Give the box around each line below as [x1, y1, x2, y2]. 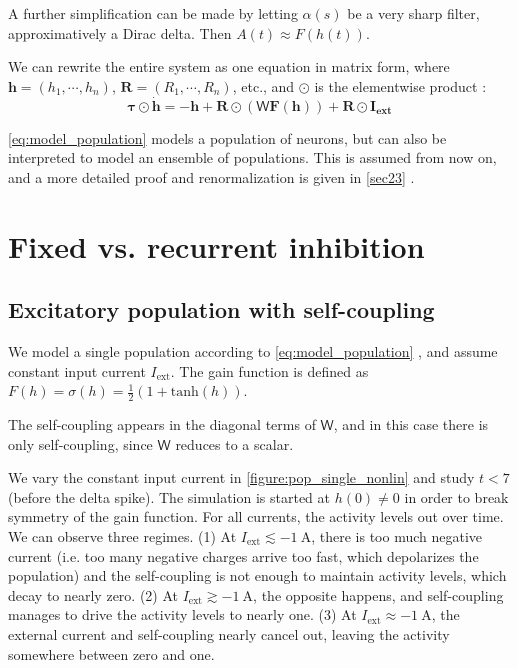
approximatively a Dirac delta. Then [8, 22, 232, 43]
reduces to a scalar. [175, 433, 294, 454]
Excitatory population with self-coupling [8, 294, 435, 325]
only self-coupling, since [8, 433, 153, 454]
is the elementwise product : [314, 75, 487, 96]
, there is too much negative [311, 525, 483, 546]
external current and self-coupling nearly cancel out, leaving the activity [8, 623, 450, 644]
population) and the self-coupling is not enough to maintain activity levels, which [8, 565, 507, 586]
